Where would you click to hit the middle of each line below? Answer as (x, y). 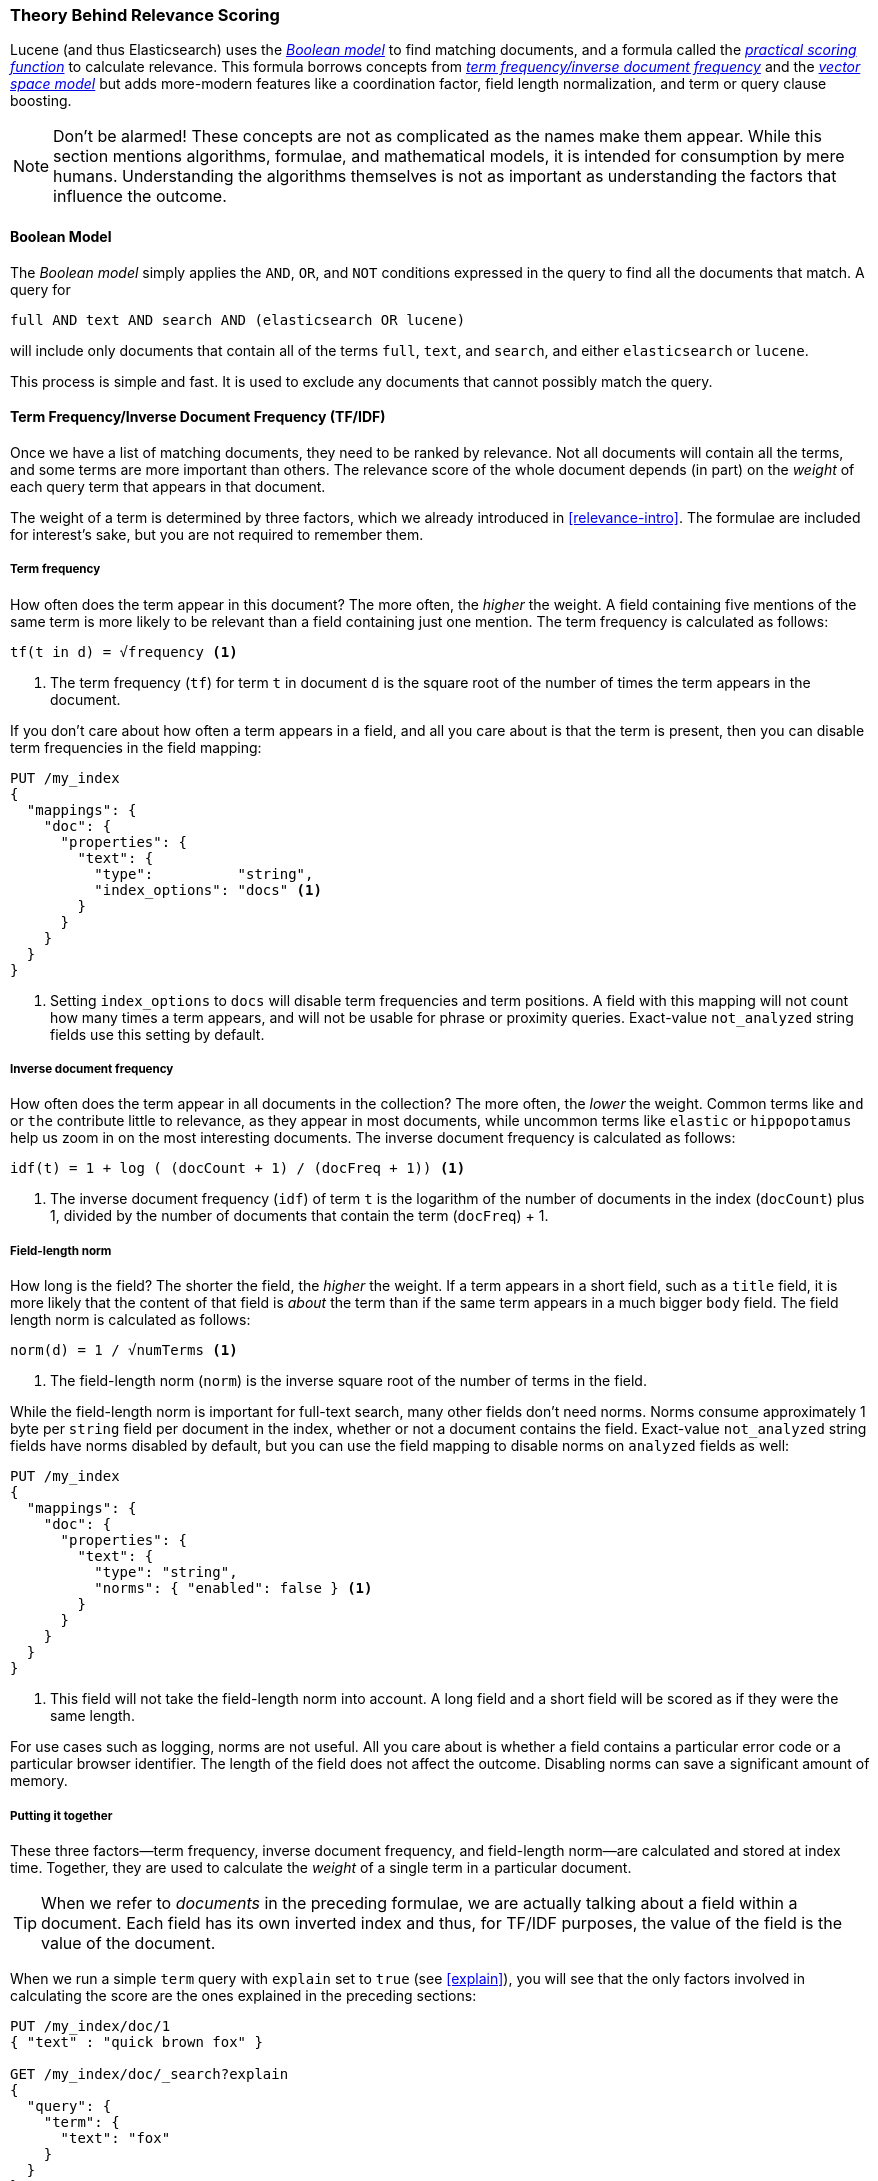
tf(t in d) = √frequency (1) (124, 651)
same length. (92, 1716)
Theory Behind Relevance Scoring (145, 15)
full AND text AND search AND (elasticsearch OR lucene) (238, 319)
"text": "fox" (115, 2137)
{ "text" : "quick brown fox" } (136, 2041)
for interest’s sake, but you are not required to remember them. (217, 534)
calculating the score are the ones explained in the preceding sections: (243, 1995)
